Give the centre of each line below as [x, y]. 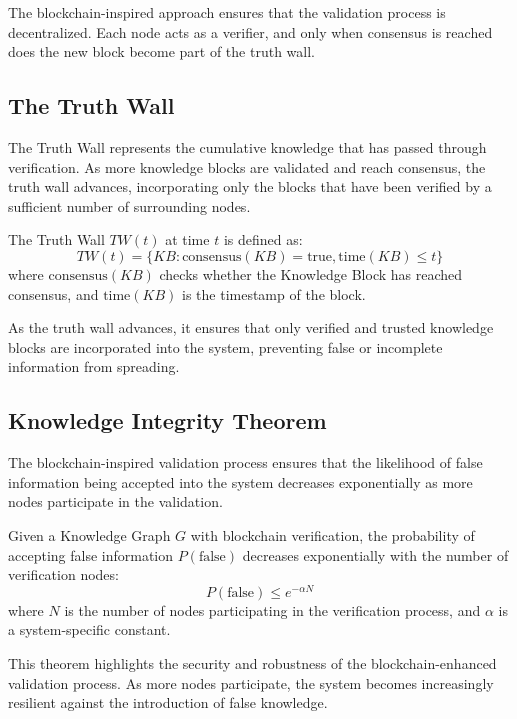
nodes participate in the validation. [115, 501]
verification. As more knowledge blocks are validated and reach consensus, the [247, 166]
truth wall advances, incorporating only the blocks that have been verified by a [250, 186]
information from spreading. [94, 366]
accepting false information [91, 554]
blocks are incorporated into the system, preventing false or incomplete [225, 346]
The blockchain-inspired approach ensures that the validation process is [227, 12]
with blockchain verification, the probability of [332, 534]
